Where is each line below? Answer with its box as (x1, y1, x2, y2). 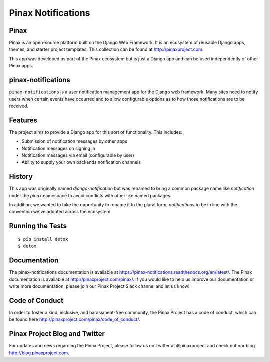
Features (9, 116, 37, 124)
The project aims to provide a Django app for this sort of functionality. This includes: (9, 129, 182, 135)
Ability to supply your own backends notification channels (21, 159, 141, 165)
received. (9, 103, 29, 109)
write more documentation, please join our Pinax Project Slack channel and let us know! (9, 283, 190, 289)
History (9, 172, 33, 181)
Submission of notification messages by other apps (21, 138, 127, 144)
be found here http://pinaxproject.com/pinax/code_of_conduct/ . (9, 316, 140, 322)
